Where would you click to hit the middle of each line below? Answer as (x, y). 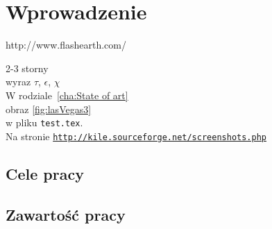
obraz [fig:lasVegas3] (49, 109)
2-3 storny (27, 68)
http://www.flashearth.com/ (66, 45)
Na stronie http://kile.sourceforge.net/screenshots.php (136, 136)
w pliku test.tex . (44, 122)
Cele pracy (45, 173)
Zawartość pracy (66, 214)
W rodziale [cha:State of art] (67, 95)
